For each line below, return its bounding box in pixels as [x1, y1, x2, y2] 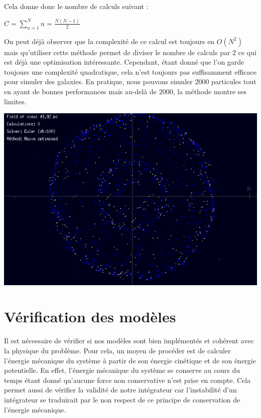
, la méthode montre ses [173, 86, 247, 97]
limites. [4, 96, 27, 106]
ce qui [238, 47, 256, 57]
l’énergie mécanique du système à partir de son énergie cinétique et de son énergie [4, 355, 256, 365]
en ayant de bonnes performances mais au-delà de [4, 86, 157, 97]
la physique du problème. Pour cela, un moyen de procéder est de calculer [4, 345, 231, 355]
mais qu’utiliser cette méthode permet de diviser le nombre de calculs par [4, 47, 230, 57]
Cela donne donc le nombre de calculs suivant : [4, 1, 149, 11]
